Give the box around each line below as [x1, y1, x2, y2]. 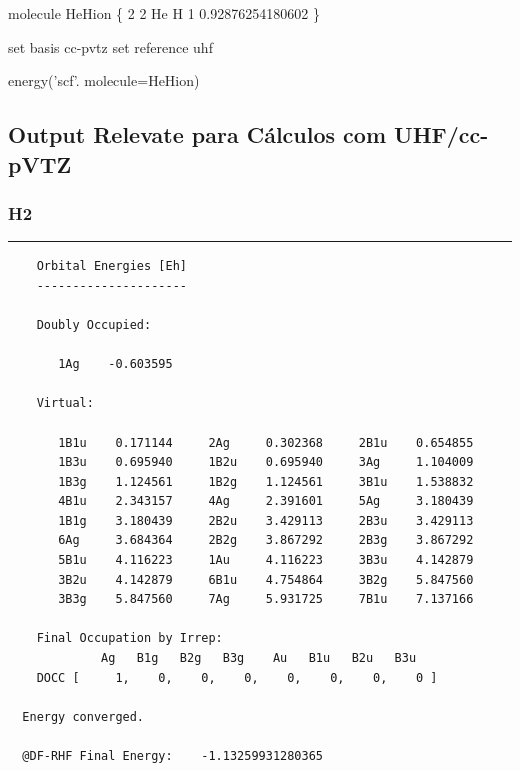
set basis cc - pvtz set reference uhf [8, 36, 213, 57]
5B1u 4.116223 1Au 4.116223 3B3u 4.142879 [58, 553, 474, 568]
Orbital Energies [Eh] [36, 259, 187, 274]
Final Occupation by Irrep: [36, 631, 223, 646]
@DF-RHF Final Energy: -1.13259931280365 [22, 749, 323, 764]
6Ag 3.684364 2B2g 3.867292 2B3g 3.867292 [58, 533, 474, 548]
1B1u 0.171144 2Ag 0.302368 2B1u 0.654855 [58, 435, 474, 450]
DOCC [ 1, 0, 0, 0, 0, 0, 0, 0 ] [36, 670, 438, 685]
